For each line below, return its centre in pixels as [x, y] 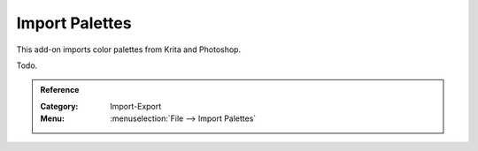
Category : [59, 106]
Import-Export [136, 106]
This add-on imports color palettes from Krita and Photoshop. [129, 49]
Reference [60, 90]
